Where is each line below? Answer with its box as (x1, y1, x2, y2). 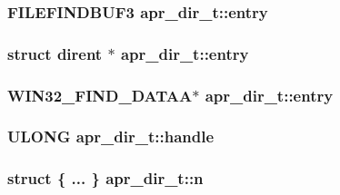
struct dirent (7, 42, 103, 64)
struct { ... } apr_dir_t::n (7, 167, 204, 190)
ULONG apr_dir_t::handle (7, 125, 215, 148)
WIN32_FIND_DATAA (7, 83, 193, 106)
